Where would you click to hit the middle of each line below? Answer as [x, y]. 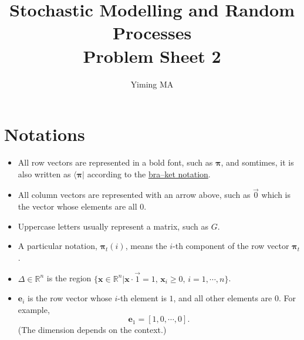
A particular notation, [58, 246]
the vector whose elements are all [77, 206]
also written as [44, 174]
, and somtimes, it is [257, 162]
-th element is [142, 298]
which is [276, 195]
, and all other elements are [223, 298]
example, [34, 309]
